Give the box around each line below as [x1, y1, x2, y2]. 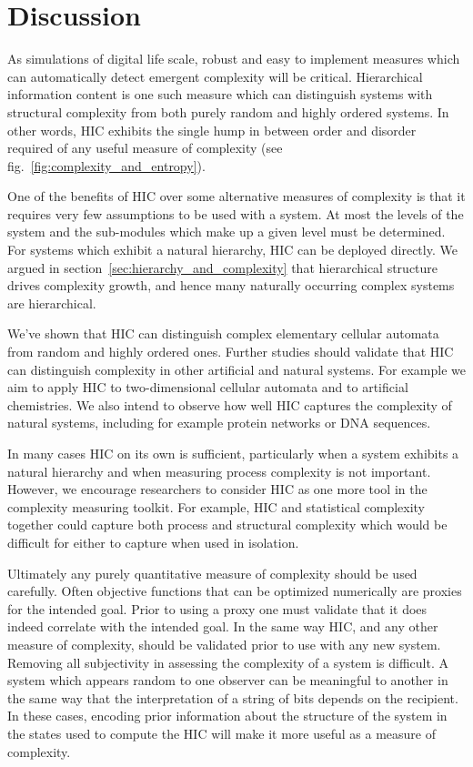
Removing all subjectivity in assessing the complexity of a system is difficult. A [7, 652, 448, 671]
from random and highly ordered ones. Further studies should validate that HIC [7, 342, 454, 361]
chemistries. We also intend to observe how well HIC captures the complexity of [7, 395, 452, 414]
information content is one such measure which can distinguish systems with [7, 85, 433, 104]
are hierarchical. [7, 293, 96, 312]
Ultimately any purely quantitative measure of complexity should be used [7, 563, 418, 582]
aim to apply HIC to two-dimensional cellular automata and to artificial [7, 378, 408, 397]
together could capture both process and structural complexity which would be [7, 515, 448, 534]
